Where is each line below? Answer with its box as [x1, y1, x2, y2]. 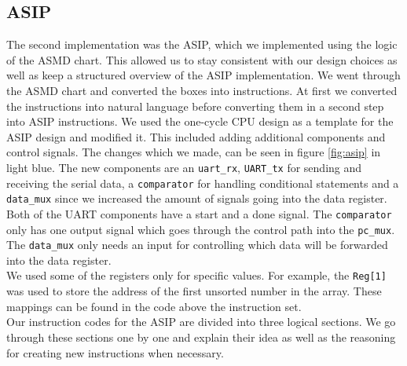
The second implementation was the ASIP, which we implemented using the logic [6, 36, 398, 53]
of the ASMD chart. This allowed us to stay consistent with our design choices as [6, 51, 398, 68]
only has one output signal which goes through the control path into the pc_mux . [6, 221, 395, 237]
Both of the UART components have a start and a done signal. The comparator [6, 205, 392, 221]
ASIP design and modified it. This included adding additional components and [6, 128, 386, 145]
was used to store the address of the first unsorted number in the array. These [6, 283, 382, 299]
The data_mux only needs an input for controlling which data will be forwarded [6, 236, 388, 253]
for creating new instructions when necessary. [6, 344, 224, 361]
